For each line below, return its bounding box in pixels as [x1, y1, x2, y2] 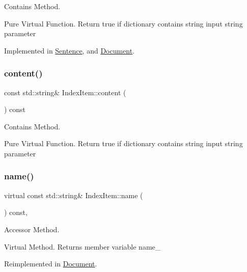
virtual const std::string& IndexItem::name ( [4, 189, 143, 200]
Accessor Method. [4, 224, 60, 234]
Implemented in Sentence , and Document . [4, 45, 135, 56]
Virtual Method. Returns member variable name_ [4, 241, 161, 252]
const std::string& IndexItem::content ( [4, 87, 126, 97]
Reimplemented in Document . [4, 258, 97, 269]
